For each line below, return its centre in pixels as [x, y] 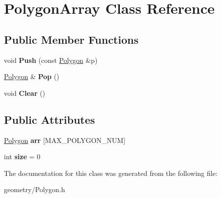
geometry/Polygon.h [35, 189]
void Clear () [25, 93]
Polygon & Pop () [32, 76]
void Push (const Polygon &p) [51, 60]
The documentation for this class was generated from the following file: [111, 173]
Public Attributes [50, 119]
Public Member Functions [71, 39]
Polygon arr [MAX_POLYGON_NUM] [65, 140]
